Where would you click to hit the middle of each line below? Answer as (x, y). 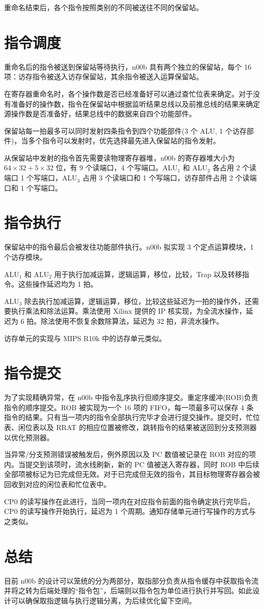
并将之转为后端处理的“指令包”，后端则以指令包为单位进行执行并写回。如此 (128, 590)
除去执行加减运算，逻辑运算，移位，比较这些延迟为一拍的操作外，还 (138, 301)
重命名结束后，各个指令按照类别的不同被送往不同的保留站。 (104, 7)
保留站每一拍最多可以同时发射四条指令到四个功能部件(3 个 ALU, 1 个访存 (125, 130)
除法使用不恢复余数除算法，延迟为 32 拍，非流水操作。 (132, 321)
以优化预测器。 (29, 437)
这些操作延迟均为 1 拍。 (58, 284)
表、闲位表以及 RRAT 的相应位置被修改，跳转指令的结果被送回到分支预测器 (130, 427)
